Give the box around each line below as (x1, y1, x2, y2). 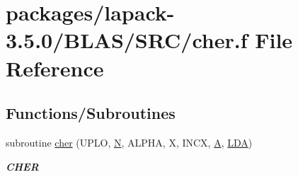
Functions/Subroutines (6, 102, 176, 124)
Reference (6, 53, 104, 82)
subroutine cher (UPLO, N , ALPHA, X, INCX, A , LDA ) (6, 135, 253, 149)
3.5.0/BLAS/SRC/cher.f (6, 25, 248, 55)
